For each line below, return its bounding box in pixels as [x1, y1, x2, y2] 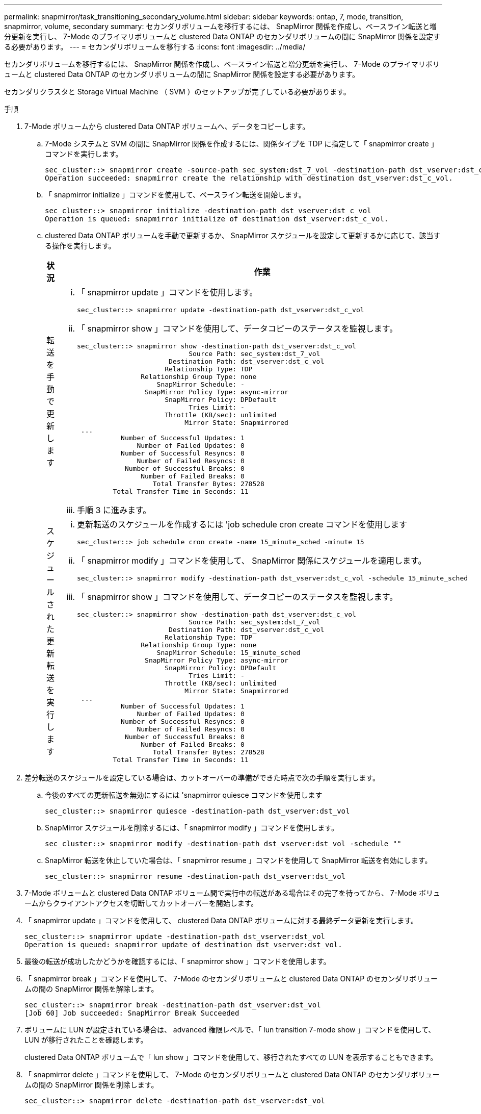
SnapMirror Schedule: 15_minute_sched [156, 649, 301, 656]
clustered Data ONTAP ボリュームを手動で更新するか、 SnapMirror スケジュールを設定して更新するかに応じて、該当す [45, 231, 441, 240]
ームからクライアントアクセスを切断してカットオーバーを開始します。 [24, 899, 258, 907]
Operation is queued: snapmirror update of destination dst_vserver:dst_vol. [24, 941, 342, 949]
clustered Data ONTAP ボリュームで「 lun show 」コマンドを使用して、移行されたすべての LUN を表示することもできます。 [24, 1053, 438, 1061]
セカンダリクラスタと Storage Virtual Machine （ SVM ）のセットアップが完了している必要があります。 [4, 87, 351, 96]
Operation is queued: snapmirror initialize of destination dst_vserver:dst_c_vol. [45, 215, 389, 223]
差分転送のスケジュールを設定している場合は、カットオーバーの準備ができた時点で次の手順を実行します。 [24, 773, 380, 782]
